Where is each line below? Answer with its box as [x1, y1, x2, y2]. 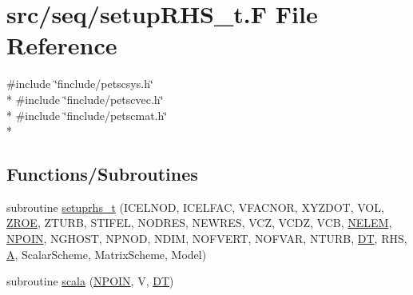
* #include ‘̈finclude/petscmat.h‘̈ [6, 106, 168, 123]
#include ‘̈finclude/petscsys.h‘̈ [6, 75, 153, 92]
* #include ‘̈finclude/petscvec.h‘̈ [6, 90, 164, 107]
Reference [6, 29, 117, 62]
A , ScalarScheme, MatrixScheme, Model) [6, 245, 207, 262]
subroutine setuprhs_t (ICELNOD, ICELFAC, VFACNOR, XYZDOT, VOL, [6, 198, 384, 215]
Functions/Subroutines [6, 161, 198, 186]
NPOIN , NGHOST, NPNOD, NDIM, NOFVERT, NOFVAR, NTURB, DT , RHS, [6, 230, 407, 247]
